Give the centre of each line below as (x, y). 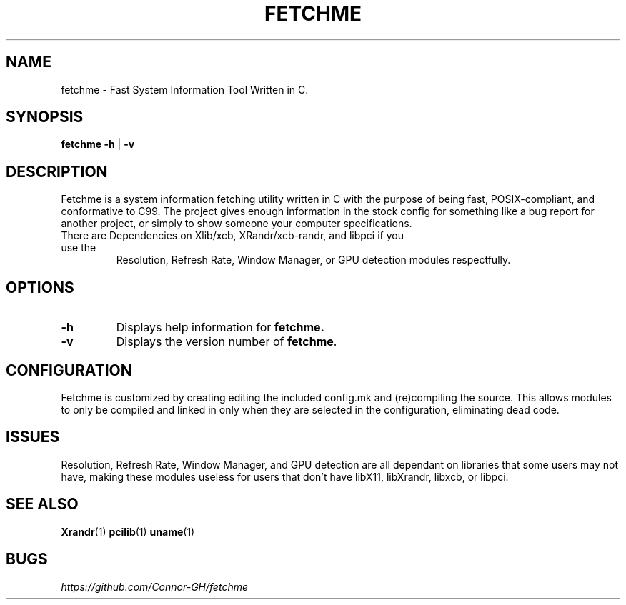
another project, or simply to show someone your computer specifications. (237, 224)
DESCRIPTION (57, 171)
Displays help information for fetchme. (220, 327)
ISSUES (33, 437)
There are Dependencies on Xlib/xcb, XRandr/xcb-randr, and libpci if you (232, 236)
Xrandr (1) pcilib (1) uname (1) (128, 531)
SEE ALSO (42, 504)
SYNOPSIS (45, 117)
